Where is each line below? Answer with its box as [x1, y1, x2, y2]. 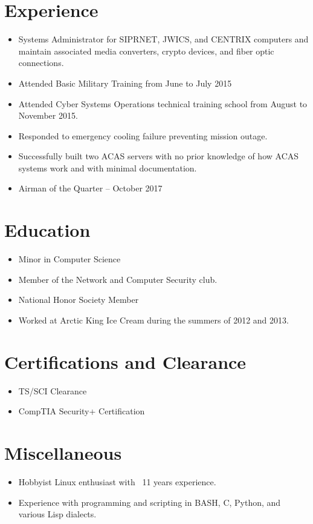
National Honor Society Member [18, 293, 139, 306]
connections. [18, 56, 64, 69]
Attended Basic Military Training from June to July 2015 [18, 76, 232, 89]
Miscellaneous [4, 440, 122, 465]
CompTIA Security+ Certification [18, 405, 145, 417]
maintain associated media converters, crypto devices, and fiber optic [18, 44, 274, 57]
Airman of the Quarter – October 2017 [18, 182, 163, 194]
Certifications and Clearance [4, 349, 247, 374]
